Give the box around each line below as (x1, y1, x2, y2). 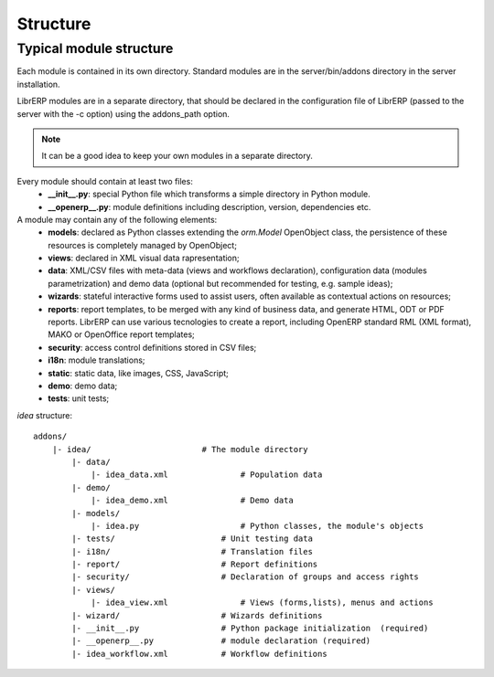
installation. (16, 79, 60, 90)
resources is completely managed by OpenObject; (48, 239, 238, 250)
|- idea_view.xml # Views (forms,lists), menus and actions (91, 598, 434, 608)
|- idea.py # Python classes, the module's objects (91, 521, 424, 531)
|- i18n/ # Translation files (71, 546, 313, 556)
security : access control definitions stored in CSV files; (48, 342, 257, 353)
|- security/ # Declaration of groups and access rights (71, 572, 420, 582)
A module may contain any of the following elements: (16, 214, 218, 225)
